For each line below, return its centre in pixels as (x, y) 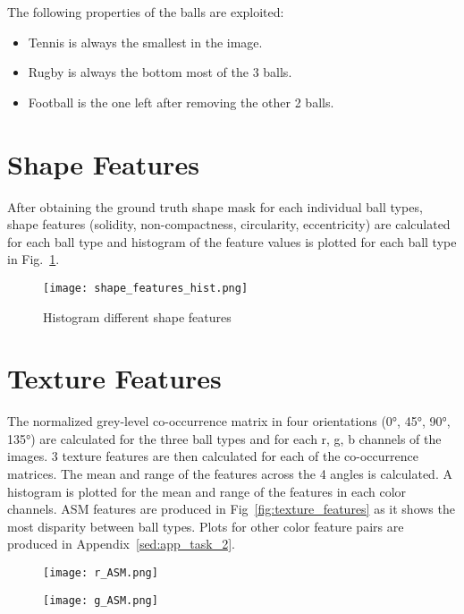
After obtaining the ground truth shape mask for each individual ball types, (215, 206)
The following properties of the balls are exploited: (146, 12)
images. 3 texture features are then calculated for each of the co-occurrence (213, 456)
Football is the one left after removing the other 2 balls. (181, 102)
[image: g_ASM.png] (101, 600)
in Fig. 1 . (34, 259)
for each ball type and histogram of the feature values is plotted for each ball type (232, 241)
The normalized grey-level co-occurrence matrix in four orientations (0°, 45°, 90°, (229, 421)
